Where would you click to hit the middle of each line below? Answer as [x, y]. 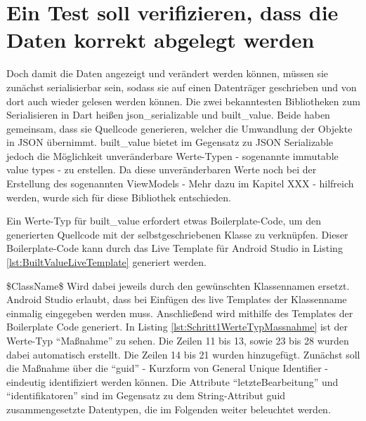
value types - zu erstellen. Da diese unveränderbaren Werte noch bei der [162, 169]
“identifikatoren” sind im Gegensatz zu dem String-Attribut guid [146, 395]
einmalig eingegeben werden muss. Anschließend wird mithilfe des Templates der [180, 313]
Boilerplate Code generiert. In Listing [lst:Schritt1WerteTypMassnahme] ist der [177, 327]
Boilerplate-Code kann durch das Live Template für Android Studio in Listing [175, 248]
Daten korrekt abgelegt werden [161, 40]
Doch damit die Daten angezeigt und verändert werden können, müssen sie [168, 73]
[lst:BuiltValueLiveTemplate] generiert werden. [106, 262]
